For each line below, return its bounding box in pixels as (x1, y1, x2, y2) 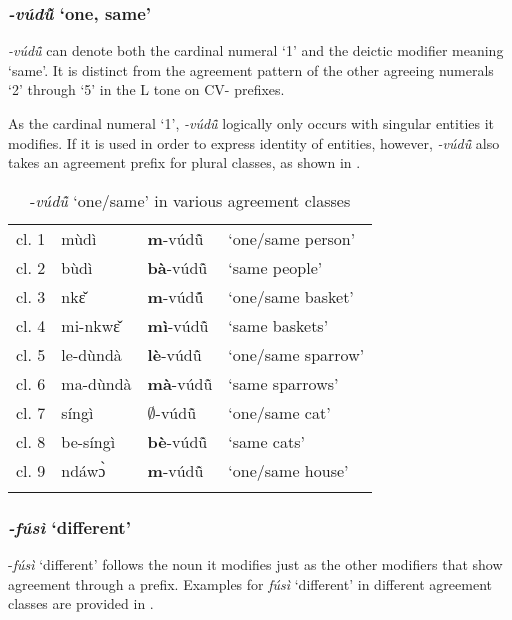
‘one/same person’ (228, 226, 356, 250)
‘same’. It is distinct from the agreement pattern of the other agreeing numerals (8, 59, 494, 80)
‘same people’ (228, 255, 323, 279)
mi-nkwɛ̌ (61, 313, 121, 337)
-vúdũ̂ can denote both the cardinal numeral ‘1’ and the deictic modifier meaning (8, 40, 504, 61)
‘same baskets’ (228, 313, 329, 337)
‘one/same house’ (228, 458, 349, 482)
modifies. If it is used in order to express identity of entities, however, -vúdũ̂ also (8, 132, 500, 153)
